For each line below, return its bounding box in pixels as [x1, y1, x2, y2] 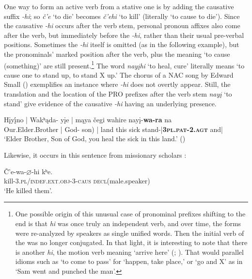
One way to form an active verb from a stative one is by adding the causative [4, 1, 234, 11]
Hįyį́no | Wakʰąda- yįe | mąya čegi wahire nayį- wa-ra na [4, 115, 172, 125]
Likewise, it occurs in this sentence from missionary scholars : [4, 149, 187, 160]
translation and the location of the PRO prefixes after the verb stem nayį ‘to [4, 89, 232, 98]
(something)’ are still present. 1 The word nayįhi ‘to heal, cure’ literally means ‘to [4, 59, 245, 70]
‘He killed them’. [4, 185, 52, 195]
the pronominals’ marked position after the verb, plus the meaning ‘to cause [4, 49, 230, 59]
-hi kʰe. [31, 166, 53, 176]
